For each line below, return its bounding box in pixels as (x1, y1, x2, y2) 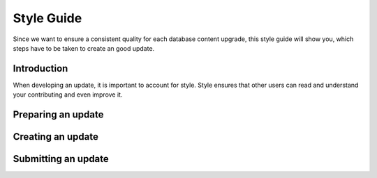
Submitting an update (13, 153, 110, 165)
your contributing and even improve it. (13, 90, 123, 99)
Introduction (13, 63, 68, 74)
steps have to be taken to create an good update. (13, 44, 155, 52)
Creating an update (13, 131, 99, 143)
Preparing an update (13, 108, 104, 121)
